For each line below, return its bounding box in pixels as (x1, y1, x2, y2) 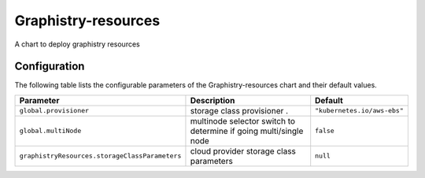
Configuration (14, 60, 85, 73)
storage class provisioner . (190, 105, 289, 116)
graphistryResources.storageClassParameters (19, 152, 182, 161)
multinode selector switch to (190, 115, 295, 126)
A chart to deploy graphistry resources (14, 39, 141, 49)
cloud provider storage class (190, 146, 297, 157)
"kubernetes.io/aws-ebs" (315, 106, 405, 115)
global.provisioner (19, 106, 90, 115)
